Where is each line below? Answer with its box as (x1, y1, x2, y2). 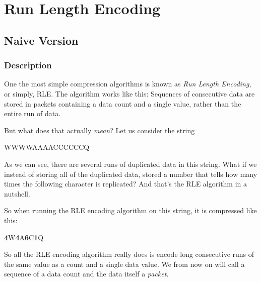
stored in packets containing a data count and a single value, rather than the (4, 98, 241, 109)
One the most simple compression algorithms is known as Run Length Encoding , (4, 78, 251, 89)
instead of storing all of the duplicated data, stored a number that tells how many (4, 168, 257, 179)
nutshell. (4, 188, 30, 199)
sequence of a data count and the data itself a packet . (4, 268, 169, 279)
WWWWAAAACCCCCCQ (4, 142, 90, 152)
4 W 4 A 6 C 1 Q (4, 232, 44, 242)
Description (4, 59, 52, 71)
